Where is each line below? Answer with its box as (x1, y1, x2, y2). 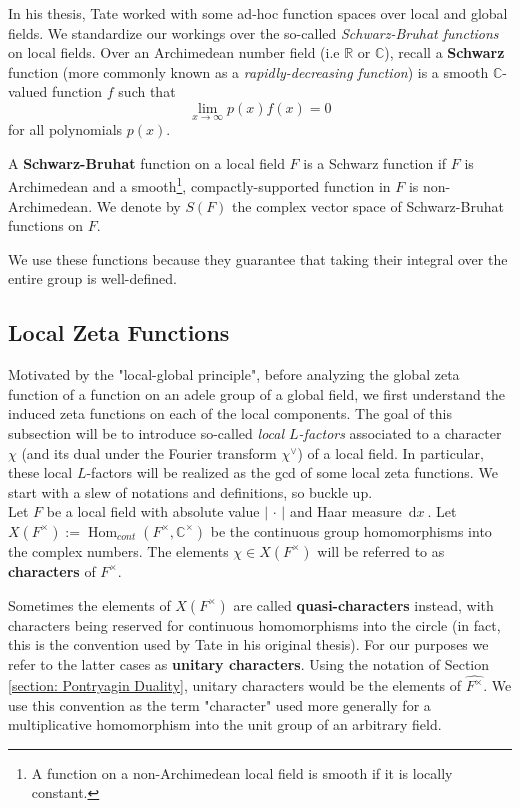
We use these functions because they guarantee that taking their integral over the (8, 248, 508, 269)
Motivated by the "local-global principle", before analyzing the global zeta (8, 364, 460, 385)
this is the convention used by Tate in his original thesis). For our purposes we (8, 634, 489, 655)
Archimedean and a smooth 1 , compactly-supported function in (8, 173, 391, 197)
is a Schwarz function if (303, 152, 447, 173)
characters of (8, 560, 96, 581)
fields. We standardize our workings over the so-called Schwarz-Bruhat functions (8, 22, 499, 43)
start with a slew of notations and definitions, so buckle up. (8, 481, 373, 502)
